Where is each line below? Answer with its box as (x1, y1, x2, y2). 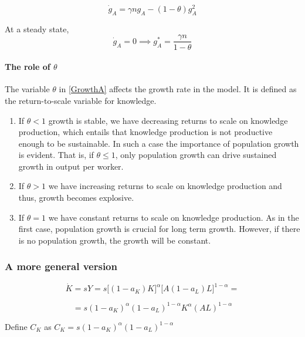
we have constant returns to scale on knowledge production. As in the (48, 211, 299, 223)
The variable (5, 83, 50, 95)
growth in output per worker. (18, 160, 124, 172)
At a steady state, (5, 22, 69, 35)
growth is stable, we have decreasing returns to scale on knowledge (48, 114, 288, 126)
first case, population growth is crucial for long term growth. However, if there (18, 223, 300, 235)
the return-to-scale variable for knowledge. (5, 94, 157, 106)
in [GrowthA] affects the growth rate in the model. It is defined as (59, 83, 297, 95)
